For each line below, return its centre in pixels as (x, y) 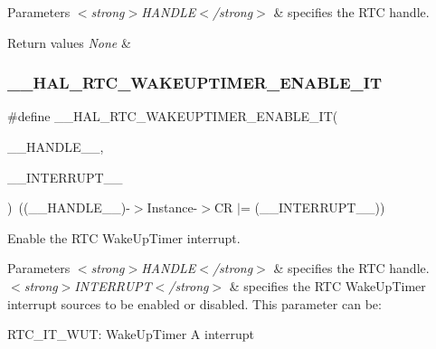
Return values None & (69, 42)
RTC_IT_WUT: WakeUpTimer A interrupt (131, 334)
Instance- (172, 208)
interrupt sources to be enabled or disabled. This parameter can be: (194, 303)
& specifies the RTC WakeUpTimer (327, 285)
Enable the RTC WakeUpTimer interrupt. (124, 237)
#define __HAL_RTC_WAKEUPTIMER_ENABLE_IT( (173, 116)
